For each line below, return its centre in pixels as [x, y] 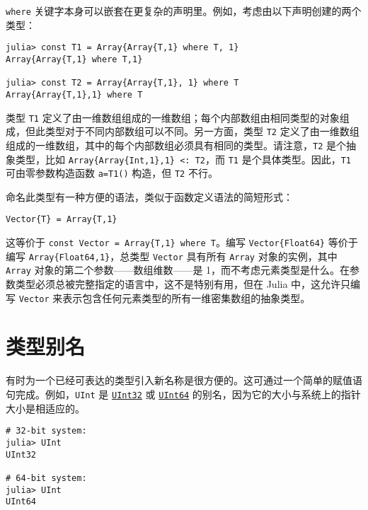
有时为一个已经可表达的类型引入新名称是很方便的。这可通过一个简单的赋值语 [184, 380]
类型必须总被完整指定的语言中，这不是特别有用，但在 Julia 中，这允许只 [183, 284]
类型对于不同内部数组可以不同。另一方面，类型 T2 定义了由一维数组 [202, 131]
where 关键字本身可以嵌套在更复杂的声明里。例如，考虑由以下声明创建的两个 [184, 11]
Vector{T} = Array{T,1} [62, 220]
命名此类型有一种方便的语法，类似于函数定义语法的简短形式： [149, 196]
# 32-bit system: [46, 431]
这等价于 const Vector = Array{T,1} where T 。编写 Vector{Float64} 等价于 [182, 242]
